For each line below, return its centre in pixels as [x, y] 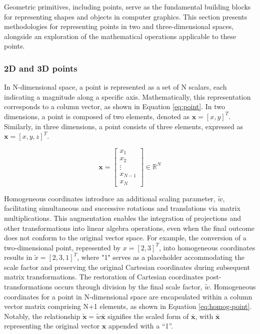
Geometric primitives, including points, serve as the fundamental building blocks [127, 7]
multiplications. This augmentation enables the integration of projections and [123, 218]
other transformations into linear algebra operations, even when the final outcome [129, 228]
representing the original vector [52, 326]
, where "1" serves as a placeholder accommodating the [161, 257]
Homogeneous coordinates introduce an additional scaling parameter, [110, 198]
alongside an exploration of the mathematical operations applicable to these [120, 36]
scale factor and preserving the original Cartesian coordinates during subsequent [127, 267]
